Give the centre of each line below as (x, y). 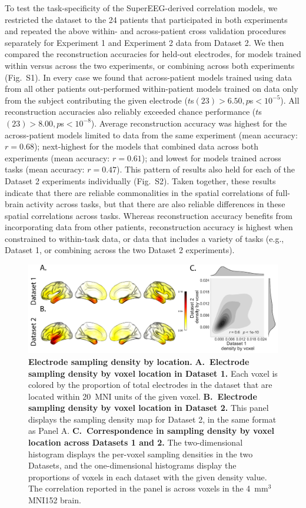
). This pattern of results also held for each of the (206, 169)
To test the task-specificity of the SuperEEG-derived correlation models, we (141, 8)
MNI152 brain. (55, 500)
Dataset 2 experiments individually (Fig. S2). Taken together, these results (140, 180)
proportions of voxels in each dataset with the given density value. (148, 477)
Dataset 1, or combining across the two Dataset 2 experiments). (120, 250)
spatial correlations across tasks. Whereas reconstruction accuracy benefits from (149, 215)
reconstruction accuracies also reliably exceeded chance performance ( (130, 112)
